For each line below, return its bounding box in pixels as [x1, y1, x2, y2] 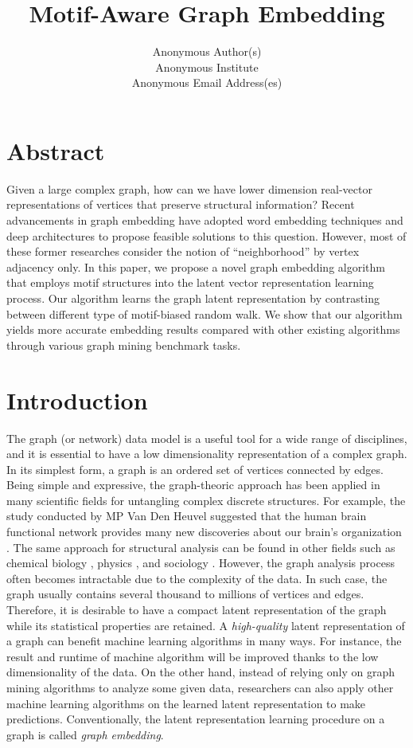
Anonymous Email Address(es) [131, 74, 282, 91]
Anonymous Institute [155, 58, 259, 75]
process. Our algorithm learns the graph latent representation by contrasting [6, 290, 380, 306]
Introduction [6, 383, 148, 416]
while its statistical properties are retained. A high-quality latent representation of [6, 617, 405, 633]
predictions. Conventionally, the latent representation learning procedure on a [6, 711, 385, 727]
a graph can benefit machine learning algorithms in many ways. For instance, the [6, 632, 402, 649]
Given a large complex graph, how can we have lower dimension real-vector [6, 180, 372, 197]
